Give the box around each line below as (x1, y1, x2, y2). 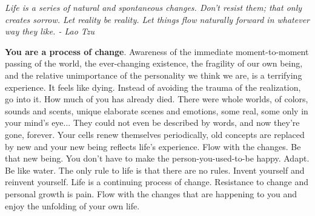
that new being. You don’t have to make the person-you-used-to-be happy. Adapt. (5, 152, 310, 165)
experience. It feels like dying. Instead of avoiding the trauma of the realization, (5, 80, 301, 93)
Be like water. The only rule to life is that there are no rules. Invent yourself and (5, 163, 305, 176)
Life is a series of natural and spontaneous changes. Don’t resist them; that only (5, 1, 302, 13)
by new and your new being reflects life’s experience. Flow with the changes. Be (5, 140, 301, 152)
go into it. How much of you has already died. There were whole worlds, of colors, (5, 93, 308, 105)
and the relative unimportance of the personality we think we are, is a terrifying (5, 68, 302, 81)
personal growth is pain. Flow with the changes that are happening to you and (5, 187, 297, 200)
